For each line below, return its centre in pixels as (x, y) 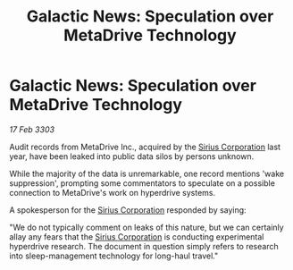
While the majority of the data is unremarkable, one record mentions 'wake (146, 173)
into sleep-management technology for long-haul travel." (114, 256)
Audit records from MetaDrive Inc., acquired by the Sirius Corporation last (145, 147)
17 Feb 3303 (32, 129)
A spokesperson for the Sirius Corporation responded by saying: (128, 210)
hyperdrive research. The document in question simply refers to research (144, 246)
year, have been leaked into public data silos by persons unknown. (132, 156)
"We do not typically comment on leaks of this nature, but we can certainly (146, 227)
